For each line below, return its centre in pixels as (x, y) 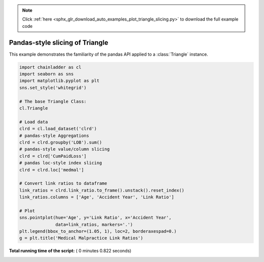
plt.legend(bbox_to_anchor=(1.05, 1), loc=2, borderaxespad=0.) (98, 231)
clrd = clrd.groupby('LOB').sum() (61, 142)
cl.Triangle (34, 108)
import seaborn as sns (46, 74)
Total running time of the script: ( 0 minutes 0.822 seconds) (70, 251)
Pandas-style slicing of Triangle (59, 42)
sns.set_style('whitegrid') (53, 87)
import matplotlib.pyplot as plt (59, 81)
